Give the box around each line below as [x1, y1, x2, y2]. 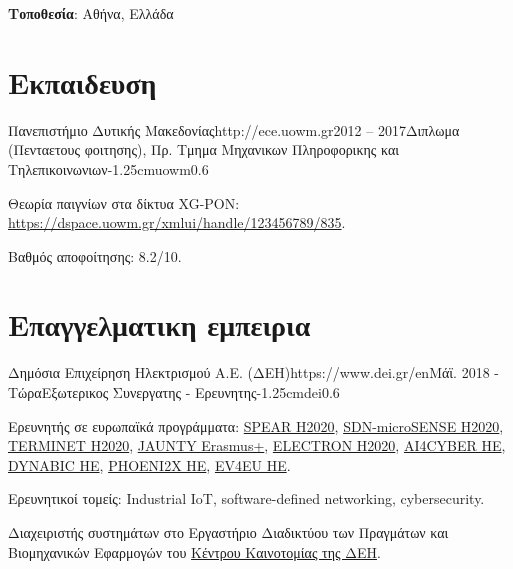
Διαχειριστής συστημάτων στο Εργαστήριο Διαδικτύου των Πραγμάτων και [8, 521, 449, 542]
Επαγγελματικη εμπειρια [8, 304, 311, 345]
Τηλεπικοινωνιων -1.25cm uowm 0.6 [8, 158, 209, 179]
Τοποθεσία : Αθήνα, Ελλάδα [8, 3, 174, 23]
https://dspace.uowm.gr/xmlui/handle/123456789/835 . [8, 212, 346, 233]
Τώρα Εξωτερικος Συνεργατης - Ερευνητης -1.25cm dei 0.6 [8, 382, 340, 402]
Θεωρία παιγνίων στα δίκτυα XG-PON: [8, 192, 240, 213]
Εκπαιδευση [8, 61, 157, 102]
